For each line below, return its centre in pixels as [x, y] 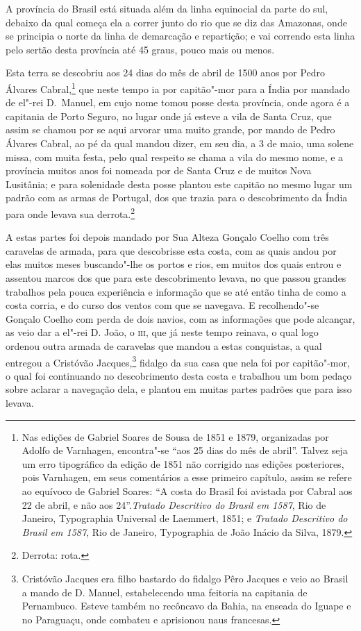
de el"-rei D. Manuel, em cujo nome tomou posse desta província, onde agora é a [178, 102]
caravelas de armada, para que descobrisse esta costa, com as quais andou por [171, 250]
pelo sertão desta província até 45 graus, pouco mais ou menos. [140, 49]
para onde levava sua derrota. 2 [70, 212]
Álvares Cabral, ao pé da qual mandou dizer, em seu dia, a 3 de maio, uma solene [180, 143]
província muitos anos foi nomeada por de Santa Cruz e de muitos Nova [159, 170]
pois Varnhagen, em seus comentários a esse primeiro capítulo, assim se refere [187, 477]
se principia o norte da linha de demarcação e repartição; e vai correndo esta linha [180, 36]
